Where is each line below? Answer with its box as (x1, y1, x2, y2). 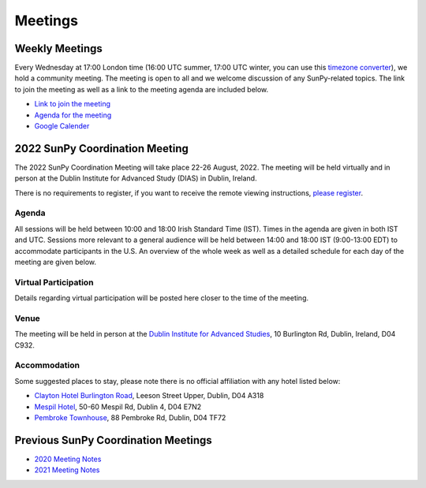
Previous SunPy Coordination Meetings (14, 434, 212, 447)
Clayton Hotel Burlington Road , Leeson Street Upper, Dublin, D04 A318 (34, 391, 264, 400)
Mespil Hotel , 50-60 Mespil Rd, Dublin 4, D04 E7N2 (34, 402, 201, 412)
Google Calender (34, 121, 90, 131)
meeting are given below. (14, 257, 97, 267)
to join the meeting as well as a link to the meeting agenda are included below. (14, 84, 269, 94)
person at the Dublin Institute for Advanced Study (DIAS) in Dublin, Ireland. (14, 173, 257, 183)
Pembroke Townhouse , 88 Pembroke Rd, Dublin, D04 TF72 (34, 413, 226, 422)
